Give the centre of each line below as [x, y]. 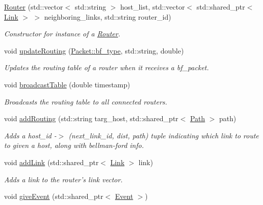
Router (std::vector [34, 7]
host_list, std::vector [153, 7]
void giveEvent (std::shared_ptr [54, 196]
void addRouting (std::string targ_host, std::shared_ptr [91, 118]
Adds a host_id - [30, 135]
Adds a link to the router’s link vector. [63, 179]
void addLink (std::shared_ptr [51, 162]
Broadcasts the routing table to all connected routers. [86, 101]
